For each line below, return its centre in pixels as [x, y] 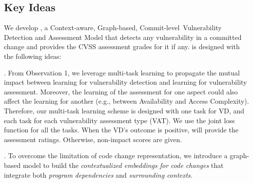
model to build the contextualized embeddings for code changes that [123, 165]
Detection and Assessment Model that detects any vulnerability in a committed [123, 37]
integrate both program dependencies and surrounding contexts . [98, 174]
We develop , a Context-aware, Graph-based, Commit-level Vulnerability [113, 27]
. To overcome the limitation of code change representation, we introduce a [116, 156]
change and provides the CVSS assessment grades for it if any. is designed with [122, 46]
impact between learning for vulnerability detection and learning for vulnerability [126, 82]
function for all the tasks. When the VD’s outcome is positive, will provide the [121, 130]
